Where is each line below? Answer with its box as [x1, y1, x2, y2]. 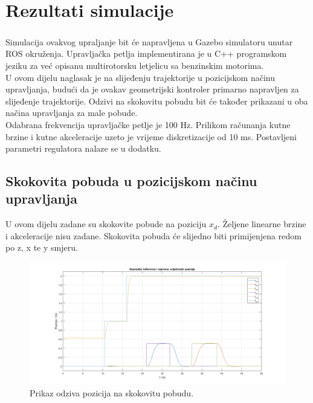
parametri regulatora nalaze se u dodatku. [5, 142, 161, 155]
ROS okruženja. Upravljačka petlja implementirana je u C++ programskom [5, 47, 287, 60]
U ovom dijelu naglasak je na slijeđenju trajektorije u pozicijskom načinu [5, 71, 276, 83]
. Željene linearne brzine [217, 218, 306, 230]
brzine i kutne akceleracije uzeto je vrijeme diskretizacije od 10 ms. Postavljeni [5, 130, 297, 143]
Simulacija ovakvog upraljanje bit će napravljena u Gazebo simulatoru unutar [5, 35, 293, 48]
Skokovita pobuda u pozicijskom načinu [5, 172, 257, 190]
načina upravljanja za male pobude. [5, 106, 138, 119]
